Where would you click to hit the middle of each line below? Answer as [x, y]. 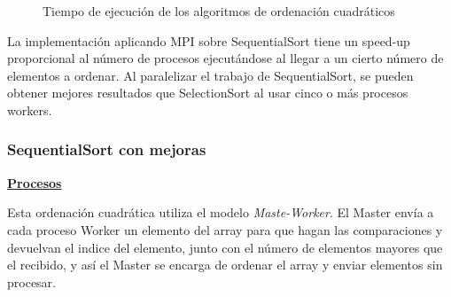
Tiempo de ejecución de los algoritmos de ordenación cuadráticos [219, 11]
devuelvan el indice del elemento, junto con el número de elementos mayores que [225, 247]
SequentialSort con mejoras [107, 149]
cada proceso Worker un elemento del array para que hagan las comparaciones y [225, 229]
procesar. [31, 281]
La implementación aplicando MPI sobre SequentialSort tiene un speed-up [209, 40]
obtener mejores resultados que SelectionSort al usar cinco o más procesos [208, 93]
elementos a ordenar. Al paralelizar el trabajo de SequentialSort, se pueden [210, 75]
